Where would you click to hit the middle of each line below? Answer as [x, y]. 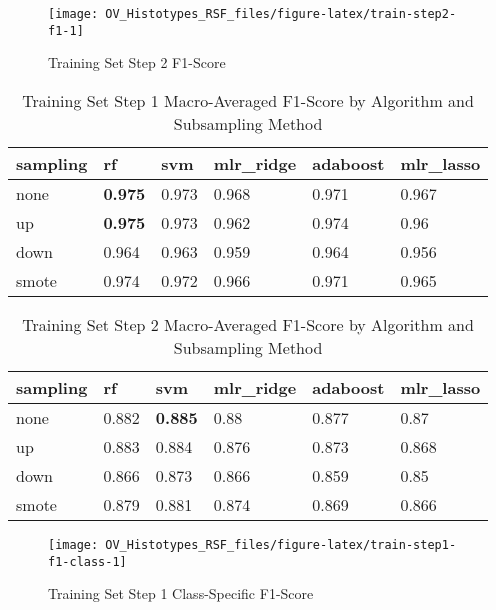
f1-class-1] [87, 561]
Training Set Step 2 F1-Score [137, 62]
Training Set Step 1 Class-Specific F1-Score [181, 593]
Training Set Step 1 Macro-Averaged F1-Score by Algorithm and [248, 100]
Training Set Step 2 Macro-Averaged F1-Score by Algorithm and [248, 324]
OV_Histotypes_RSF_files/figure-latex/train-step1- [281, 544]
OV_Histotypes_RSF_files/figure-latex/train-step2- [281, 14]
